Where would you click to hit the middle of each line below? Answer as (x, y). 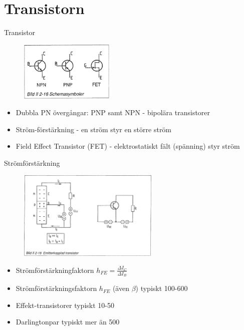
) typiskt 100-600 (162, 288)
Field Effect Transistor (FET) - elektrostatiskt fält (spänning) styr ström (128, 146)
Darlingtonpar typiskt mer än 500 (68, 322)
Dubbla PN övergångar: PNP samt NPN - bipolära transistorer (113, 112)
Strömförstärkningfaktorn (55, 270)
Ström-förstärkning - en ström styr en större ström (94, 129)
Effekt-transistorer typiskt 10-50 (65, 305)
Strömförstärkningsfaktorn (56, 288)
